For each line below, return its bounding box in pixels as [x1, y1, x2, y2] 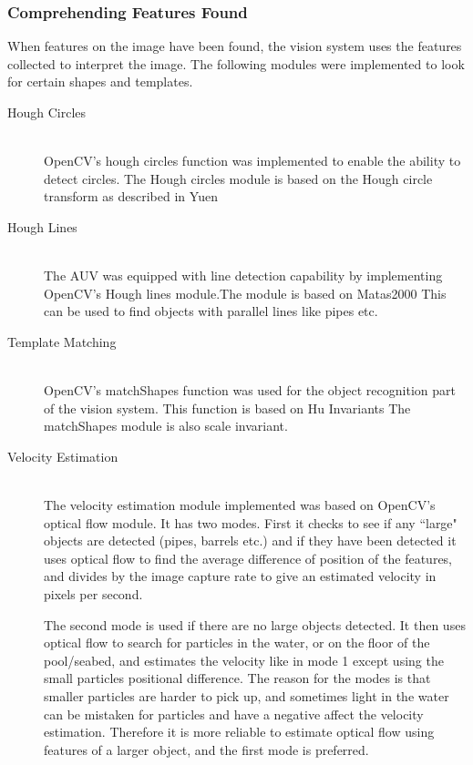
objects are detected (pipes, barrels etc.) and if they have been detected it [44, 531, 457, 550]
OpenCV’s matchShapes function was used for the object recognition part [44, 381, 456, 400]
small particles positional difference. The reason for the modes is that [44, 668, 431, 688]
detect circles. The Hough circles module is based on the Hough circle [44, 168, 433, 188]
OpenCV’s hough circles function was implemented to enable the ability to [44, 151, 461, 170]
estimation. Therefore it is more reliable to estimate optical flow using [44, 722, 435, 741]
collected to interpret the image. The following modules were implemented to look [7, 54, 465, 73]
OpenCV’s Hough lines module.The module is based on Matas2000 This [44, 283, 447, 302]
